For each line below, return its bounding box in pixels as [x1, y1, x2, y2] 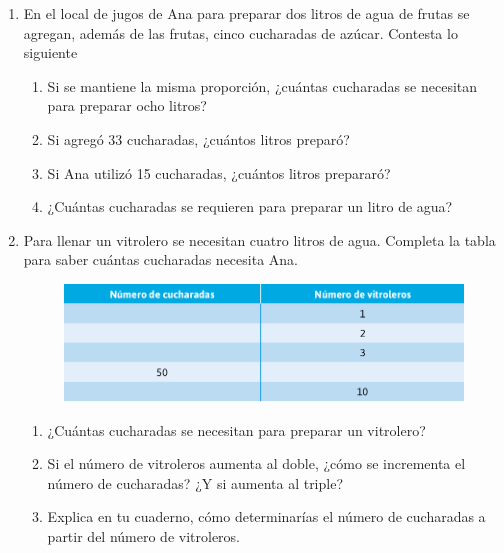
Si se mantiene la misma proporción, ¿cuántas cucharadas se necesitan [47, 75, 478, 96]
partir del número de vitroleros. [47, 525, 240, 546]
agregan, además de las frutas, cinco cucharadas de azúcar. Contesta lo [23, 22, 458, 43]
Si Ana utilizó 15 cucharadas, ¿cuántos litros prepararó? [47, 162, 391, 183]
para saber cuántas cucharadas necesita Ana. [23, 249, 298, 270]
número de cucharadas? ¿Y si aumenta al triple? [47, 472, 344, 493]
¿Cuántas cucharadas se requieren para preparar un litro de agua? [47, 196, 453, 217]
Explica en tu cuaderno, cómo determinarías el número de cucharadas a [47, 506, 486, 527]
